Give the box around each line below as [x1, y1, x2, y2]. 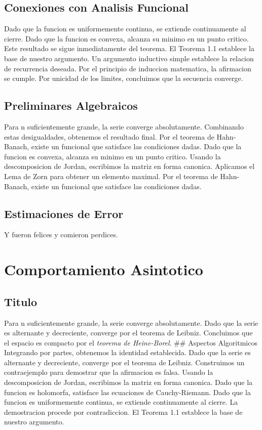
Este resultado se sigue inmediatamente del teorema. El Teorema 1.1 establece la [4, 43, 254, 54]
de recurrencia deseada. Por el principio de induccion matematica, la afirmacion [4, 63, 251, 73]
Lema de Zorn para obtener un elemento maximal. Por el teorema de [4, 170, 218, 181]
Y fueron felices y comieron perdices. [4, 229, 118, 240]
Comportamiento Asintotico [4, 259, 203, 280]
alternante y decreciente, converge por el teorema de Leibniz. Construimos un [4, 357, 245, 367]
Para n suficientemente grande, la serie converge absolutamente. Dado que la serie [4, 317, 258, 328]
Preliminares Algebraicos [4, 98, 138, 113]
